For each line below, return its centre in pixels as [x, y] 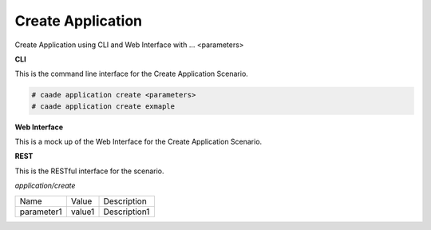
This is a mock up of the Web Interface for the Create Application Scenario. [138, 142]
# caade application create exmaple [103, 106]
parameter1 [41, 212]
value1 [83, 212]
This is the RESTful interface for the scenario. [89, 171]
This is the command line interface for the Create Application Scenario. [132, 74]
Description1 [127, 212]
